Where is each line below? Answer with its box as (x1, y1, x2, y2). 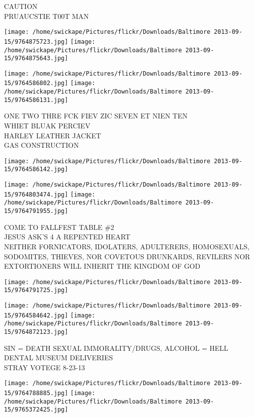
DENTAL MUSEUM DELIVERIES (4, 352, 113, 363)
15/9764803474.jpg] (4, 191, 68, 198)
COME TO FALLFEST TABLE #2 (4, 221, 114, 232)
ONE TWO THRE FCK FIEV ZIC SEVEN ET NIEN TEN (4, 110, 188, 121)
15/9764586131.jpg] (4, 96, 68, 104)
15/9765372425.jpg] (4, 406, 68, 414)
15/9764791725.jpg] (4, 287, 68, 294)
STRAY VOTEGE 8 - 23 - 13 (4, 362, 85, 372)
